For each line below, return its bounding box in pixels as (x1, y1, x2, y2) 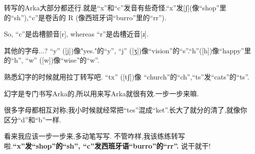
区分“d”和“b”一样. (4, 114, 61, 124)
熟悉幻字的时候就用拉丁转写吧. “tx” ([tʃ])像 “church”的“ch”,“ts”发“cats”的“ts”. (4, 71, 250, 81)
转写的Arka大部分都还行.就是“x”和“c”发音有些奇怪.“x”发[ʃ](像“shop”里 (4, 2, 227, 12)
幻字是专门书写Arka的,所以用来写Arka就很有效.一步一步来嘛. (4, 88, 199, 98)
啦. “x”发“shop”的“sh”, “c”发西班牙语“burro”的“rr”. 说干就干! (4, 140, 211, 151)
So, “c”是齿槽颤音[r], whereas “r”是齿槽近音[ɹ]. (4, 29, 149, 39)
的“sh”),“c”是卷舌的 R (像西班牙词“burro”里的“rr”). (4, 12, 167, 22)
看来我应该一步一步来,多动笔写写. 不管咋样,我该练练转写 (4, 131, 185, 141)
